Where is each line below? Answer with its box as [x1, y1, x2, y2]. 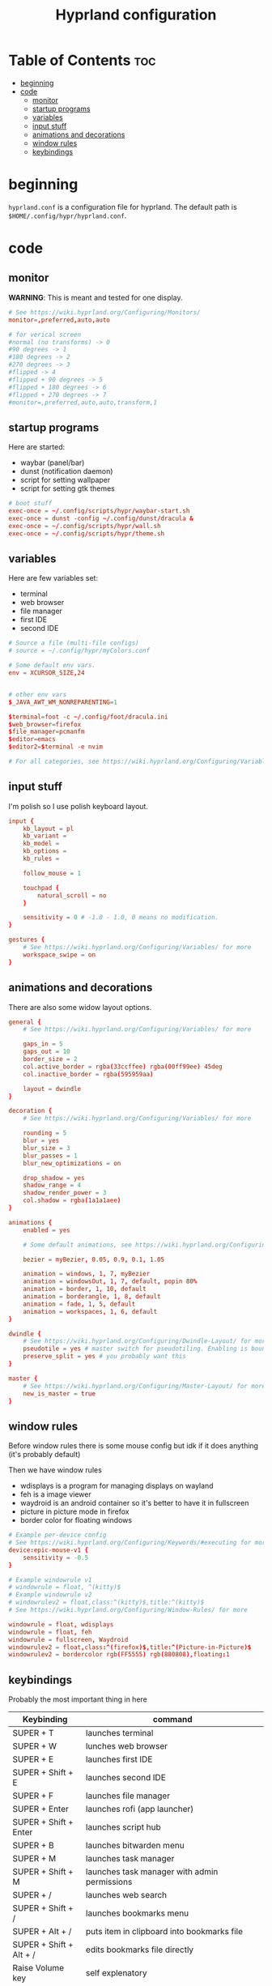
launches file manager [85, 1790, 171, 1801]
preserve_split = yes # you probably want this [23, 1353, 186, 1361]
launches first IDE [85, 1754, 153, 1765]
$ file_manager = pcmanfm [8, 727, 85, 736]
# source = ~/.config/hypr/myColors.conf [8, 646, 151, 655]
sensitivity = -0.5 [23, 1553, 89, 1562]
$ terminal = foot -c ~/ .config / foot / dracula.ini [8, 713, 168, 721]
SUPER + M [12, 1853, 57, 1865]
